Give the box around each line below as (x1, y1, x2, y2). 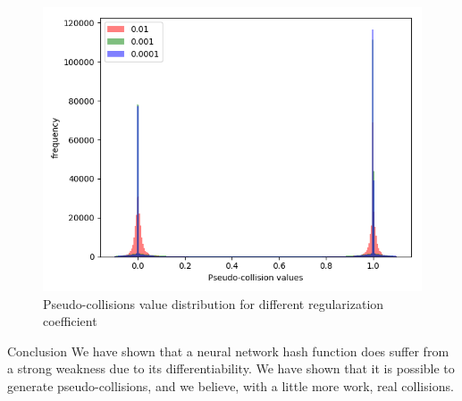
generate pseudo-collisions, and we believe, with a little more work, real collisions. (7, 376, 454, 395)
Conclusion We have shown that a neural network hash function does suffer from (7, 341, 449, 360)
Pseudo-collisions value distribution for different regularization (43, 294, 384, 313)
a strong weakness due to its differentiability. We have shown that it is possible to (7, 359, 455, 378)
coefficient (43, 312, 97, 330)
